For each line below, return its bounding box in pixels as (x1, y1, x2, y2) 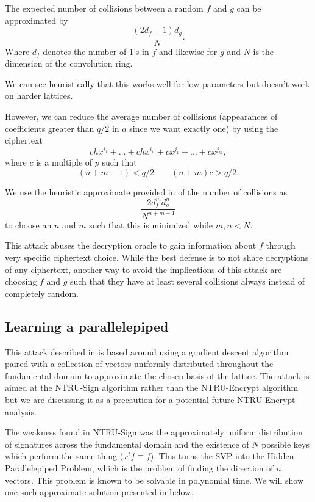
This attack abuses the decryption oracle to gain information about (5, 239, 257, 252)
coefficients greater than (5, 122, 94, 134)
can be (236, 2, 261, 14)
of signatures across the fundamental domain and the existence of (5, 437, 249, 450)
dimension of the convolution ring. (5, 57, 133, 70)
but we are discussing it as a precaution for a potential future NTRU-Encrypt (5, 393, 296, 406)
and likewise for (158, 45, 218, 57)
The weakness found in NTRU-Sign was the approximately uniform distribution (5, 426, 303, 438)
